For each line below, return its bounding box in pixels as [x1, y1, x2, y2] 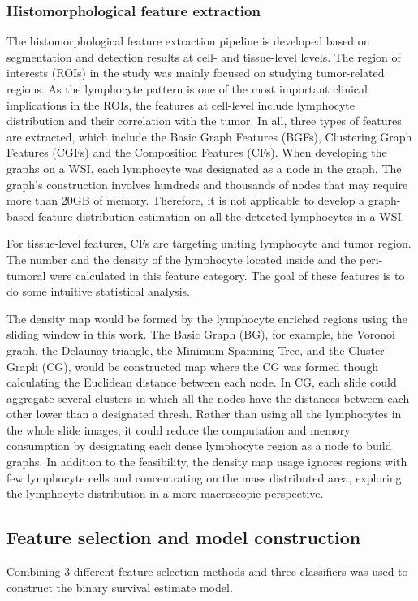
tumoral [6, 266, 46, 283]
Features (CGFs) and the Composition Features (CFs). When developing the [6, 144, 387, 161]
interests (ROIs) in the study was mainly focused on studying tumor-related [6, 64, 385, 81]
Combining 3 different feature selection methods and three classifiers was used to [6, 563, 408, 580]
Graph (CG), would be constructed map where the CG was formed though [6, 357, 378, 374]
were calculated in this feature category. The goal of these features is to [49, 266, 405, 283]
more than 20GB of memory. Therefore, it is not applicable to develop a [6, 192, 365, 209]
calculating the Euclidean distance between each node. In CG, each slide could [6, 374, 397, 391]
